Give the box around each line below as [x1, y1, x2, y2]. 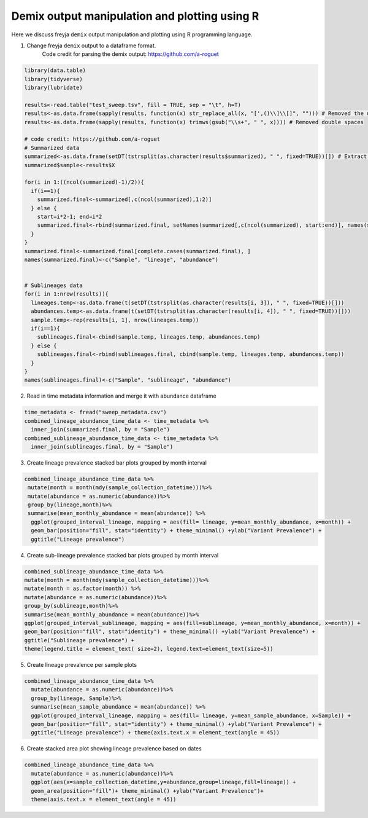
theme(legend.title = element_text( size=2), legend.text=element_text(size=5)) [24, 645, 274, 653]
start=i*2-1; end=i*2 [37, 213, 102, 220]
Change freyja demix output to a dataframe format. [26, 42, 156, 49]
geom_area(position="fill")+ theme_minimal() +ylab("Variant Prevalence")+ [31, 787, 264, 794]
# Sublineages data [24, 282, 83, 289]
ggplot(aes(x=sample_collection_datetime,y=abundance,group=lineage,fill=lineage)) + [31, 779, 296, 786]
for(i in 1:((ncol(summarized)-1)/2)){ [24, 179, 144, 186]
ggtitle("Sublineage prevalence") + [24, 637, 135, 643]
